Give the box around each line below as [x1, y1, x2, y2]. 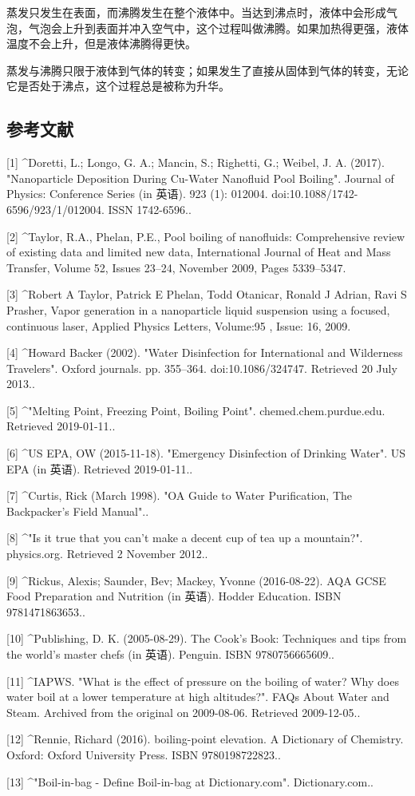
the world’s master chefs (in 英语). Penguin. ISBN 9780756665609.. [6, 646, 334, 663]
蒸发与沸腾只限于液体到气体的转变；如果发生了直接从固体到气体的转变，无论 [6, 61, 409, 78]
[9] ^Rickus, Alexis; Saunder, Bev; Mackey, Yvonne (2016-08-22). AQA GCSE [6, 572, 386, 588]
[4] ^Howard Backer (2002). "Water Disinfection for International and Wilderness [6, 344, 403, 361]
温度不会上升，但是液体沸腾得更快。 [6, 35, 196, 52]
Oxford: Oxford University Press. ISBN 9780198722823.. [6, 746, 281, 762]
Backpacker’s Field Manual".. [6, 502, 149, 519]
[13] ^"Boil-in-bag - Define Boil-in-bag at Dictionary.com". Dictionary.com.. [6, 773, 373, 790]
